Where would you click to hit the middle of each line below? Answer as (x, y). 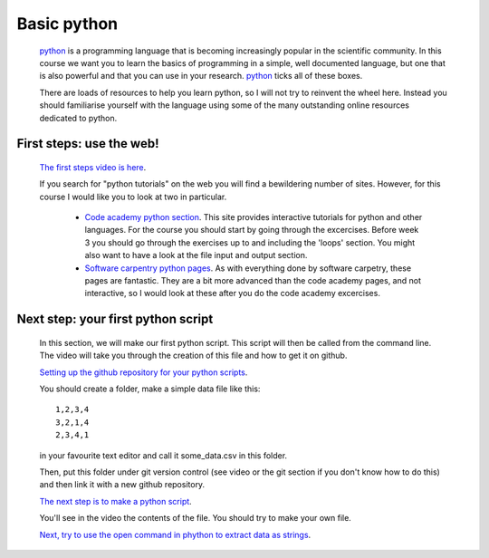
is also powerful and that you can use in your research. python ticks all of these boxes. (201, 76)
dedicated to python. (78, 118)
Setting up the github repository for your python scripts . (144, 372)
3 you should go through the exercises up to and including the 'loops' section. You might (250, 242)
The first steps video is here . (93, 167)
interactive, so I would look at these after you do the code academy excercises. (232, 293)
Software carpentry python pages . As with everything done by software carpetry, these (248, 268)
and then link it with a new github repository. (122, 485)
